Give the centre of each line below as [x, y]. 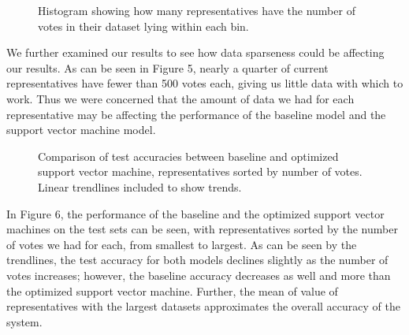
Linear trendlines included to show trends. [140, 186]
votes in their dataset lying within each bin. [143, 26]
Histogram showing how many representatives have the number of [197, 10]
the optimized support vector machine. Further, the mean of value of [172, 290]
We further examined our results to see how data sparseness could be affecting [195, 52]
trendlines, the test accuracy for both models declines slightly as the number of [197, 260]
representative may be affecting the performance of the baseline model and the [196, 114]
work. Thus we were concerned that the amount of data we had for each [180, 98]
